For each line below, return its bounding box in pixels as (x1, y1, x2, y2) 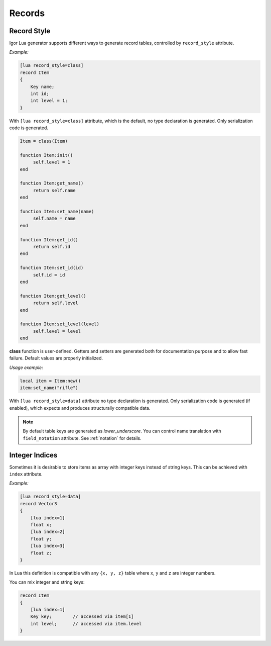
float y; (30, 536, 52, 541)
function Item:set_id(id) (20, 265, 84, 271)
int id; (30, 91, 50, 97)
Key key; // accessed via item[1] (30, 614, 134, 619)
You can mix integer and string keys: (9, 579, 85, 585)
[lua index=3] (30, 543, 65, 549)
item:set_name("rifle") (20, 385, 79, 391)
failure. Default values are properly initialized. (9, 355, 103, 361)
